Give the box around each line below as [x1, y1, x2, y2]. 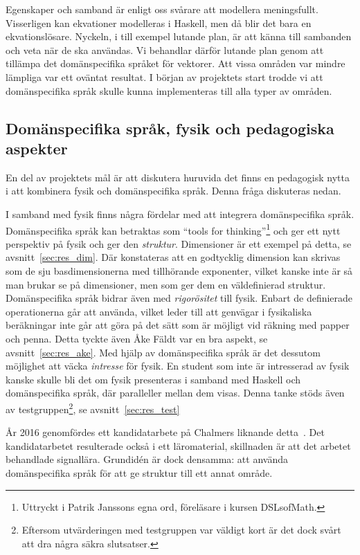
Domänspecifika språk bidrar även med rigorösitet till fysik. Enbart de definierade [6, 291, 353, 305]
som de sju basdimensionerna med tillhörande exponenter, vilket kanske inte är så [6, 263, 353, 277]
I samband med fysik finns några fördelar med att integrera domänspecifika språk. [6, 206, 354, 221]
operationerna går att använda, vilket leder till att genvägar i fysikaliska [6, 304, 312, 318]
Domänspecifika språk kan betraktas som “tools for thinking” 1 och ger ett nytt [6, 221, 341, 237]
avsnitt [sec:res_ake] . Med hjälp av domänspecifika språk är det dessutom [6, 345, 321, 359]
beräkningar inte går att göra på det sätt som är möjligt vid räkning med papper [6, 318, 350, 332]
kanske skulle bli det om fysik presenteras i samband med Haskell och [6, 372, 301, 386]
